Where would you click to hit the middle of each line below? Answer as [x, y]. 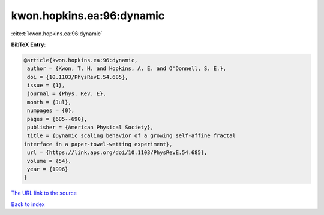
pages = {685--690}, [57, 119]
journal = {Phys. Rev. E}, [67, 94]
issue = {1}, [46, 86]
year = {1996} [48, 169]
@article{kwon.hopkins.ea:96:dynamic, [81, 60]
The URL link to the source [44, 193]
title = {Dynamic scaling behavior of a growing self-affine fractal [132, 136]
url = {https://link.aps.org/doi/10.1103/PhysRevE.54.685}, [117, 152]
